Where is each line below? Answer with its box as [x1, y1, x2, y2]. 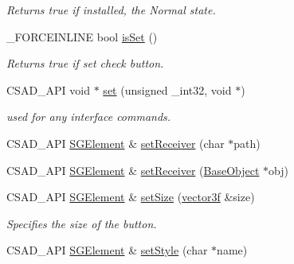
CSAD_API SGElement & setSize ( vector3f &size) [6, 188, 255, 205]
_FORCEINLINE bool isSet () [6, 28, 158, 45]
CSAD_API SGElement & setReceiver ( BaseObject [6, 161, 260, 178]
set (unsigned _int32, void [103, 81, 232, 98]
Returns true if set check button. [6, 55, 164, 72]
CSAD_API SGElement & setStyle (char [6, 242, 208, 258]
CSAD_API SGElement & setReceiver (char [6, 134, 225, 151]
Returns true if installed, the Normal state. [6, 2, 216, 17]
